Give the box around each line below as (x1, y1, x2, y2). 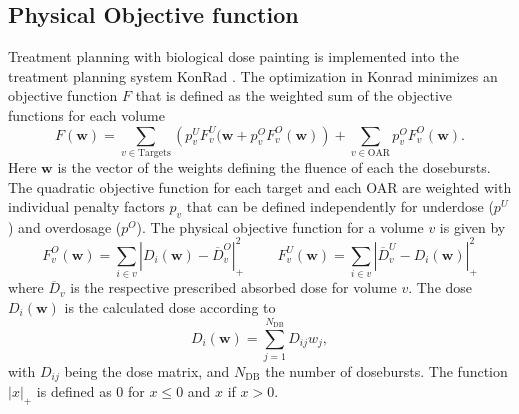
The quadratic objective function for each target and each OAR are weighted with (8, 176, 512, 197)
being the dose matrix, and (64, 361, 230, 382)
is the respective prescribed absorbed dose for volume (70, 277, 397, 298)
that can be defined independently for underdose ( (186, 196, 494, 217)
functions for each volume (8, 104, 165, 125)
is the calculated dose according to (64, 296, 276, 317)
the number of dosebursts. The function (265, 361, 508, 382)
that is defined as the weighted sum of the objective (135, 85, 453, 106)
